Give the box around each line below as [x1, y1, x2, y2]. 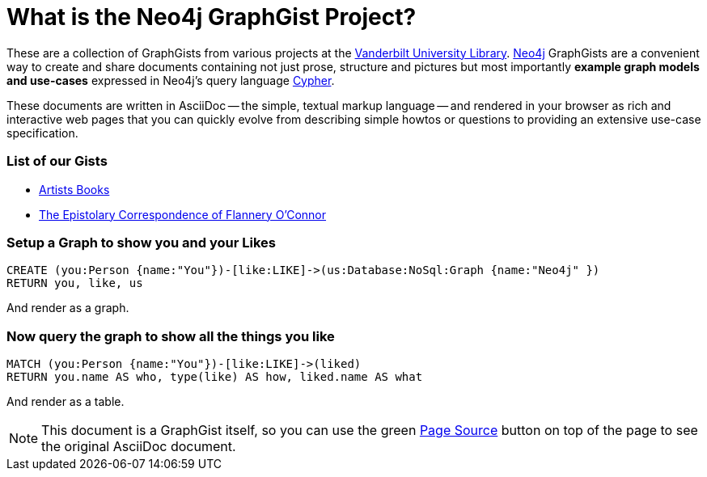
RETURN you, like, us [6, 276, 143, 290]
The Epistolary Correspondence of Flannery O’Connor [39, 207, 327, 222]
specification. [6, 125, 78, 140]
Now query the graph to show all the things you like [6, 327, 335, 344]
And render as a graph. [6, 301, 129, 315]
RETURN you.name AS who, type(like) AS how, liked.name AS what [6, 370, 423, 383]
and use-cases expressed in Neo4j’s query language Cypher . [6, 73, 335, 87]
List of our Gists [6, 153, 108, 170]
